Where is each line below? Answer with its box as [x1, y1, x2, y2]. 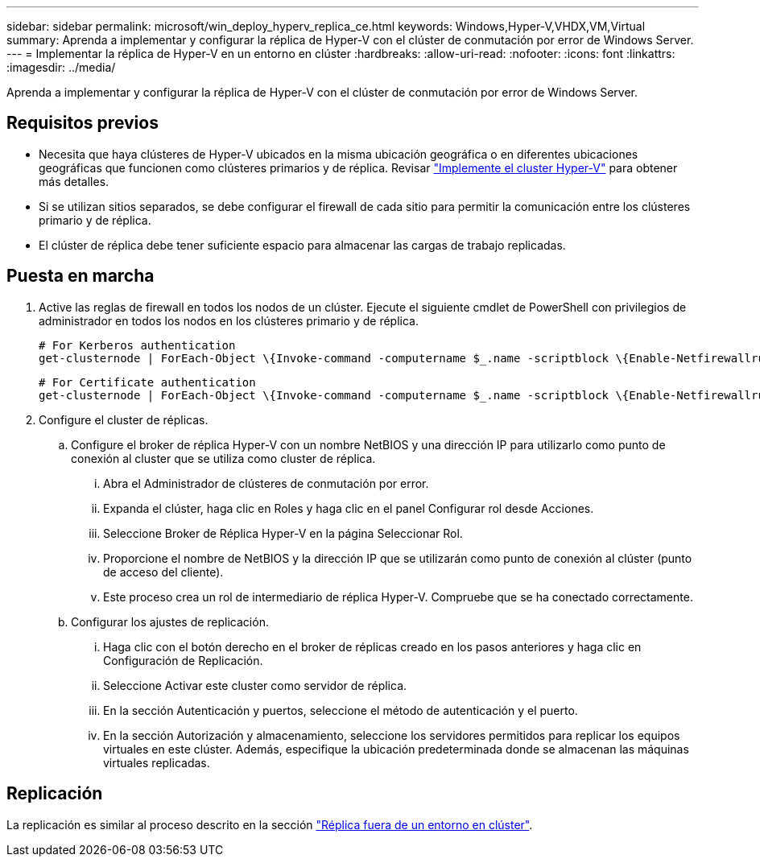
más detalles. [39, 174, 109, 188]
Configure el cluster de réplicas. [39, 412, 209, 427]
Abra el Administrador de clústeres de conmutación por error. [103, 476, 429, 490]
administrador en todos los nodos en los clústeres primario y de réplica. [39, 313, 419, 328]
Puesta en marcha [6, 266, 155, 287]
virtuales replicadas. [103, 755, 210, 770]
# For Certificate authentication [39, 375, 256, 389]
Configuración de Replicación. [103, 653, 263, 667]
